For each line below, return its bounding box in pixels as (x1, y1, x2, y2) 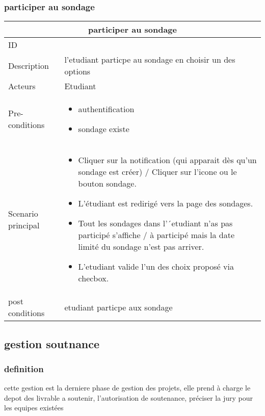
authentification (78, 103, 135, 115)
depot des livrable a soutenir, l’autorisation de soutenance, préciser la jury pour (4, 392, 253, 403)
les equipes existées (4, 402, 64, 413)
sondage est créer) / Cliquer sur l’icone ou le (78, 166, 237, 178)
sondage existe (78, 123, 129, 135)
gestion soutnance (4, 335, 100, 351)
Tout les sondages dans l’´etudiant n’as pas (78, 217, 233, 229)
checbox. (78, 272, 109, 284)
